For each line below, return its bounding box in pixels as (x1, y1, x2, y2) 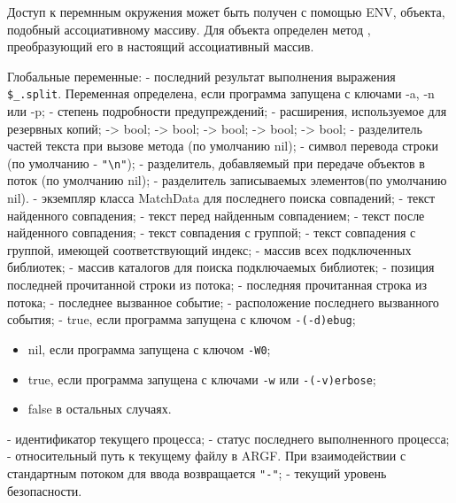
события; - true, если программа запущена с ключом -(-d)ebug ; (7, 310, 356, 329)
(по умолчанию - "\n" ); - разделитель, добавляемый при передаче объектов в (7, 153, 425, 172)
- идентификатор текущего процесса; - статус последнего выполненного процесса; (7, 429, 450, 447)
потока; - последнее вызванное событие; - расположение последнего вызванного (7, 292, 439, 311)
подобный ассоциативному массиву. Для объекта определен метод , (7, 19, 371, 38)
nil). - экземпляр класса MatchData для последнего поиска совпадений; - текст (7, 189, 436, 207)
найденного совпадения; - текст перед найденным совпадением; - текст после (7, 205, 425, 224)
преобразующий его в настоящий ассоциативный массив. (7, 37, 314, 56)
